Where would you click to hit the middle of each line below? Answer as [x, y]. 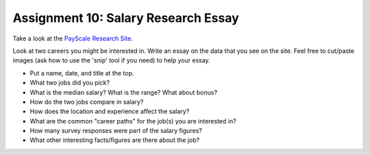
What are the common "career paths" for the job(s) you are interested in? [133, 121]
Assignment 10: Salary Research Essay [126, 18]
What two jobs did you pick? [70, 83]
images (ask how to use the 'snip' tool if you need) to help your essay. [111, 60]
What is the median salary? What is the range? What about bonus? [124, 92]
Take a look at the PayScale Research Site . [73, 38]
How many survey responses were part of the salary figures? [116, 131]
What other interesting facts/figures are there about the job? [115, 140]
